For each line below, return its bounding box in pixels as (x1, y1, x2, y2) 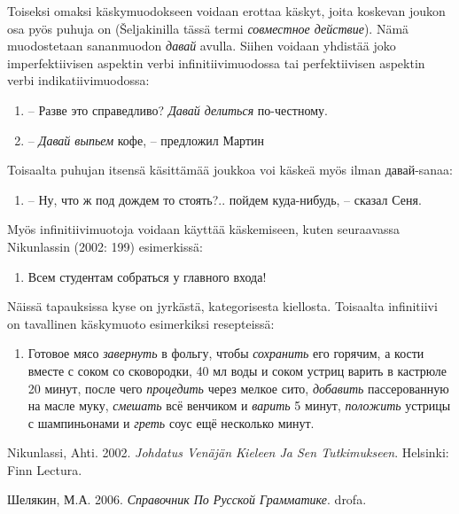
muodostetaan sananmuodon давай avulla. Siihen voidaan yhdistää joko (7, 36, 396, 55)
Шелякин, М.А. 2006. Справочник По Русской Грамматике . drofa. (7, 490, 367, 509)
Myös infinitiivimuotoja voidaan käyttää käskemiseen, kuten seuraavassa (7, 220, 401, 238)
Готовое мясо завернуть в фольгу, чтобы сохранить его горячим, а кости (27, 344, 424, 362)
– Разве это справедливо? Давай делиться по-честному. (27, 100, 328, 119)
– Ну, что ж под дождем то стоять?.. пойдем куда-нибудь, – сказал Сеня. (27, 190, 422, 208)
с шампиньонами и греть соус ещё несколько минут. (27, 413, 315, 432)
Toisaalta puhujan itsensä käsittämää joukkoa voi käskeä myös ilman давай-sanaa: (7, 160, 453, 179)
